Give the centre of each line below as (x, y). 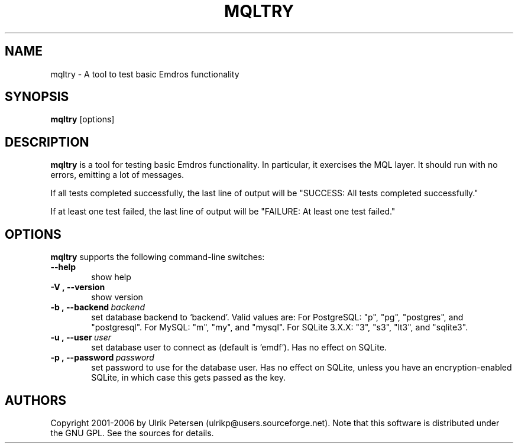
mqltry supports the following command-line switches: (158, 257)
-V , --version (78, 287)
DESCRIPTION (47, 142)
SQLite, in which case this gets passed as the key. (188, 378)
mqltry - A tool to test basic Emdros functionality (145, 74)
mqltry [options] (82, 119)
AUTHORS (36, 400)
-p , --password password (102, 358)
